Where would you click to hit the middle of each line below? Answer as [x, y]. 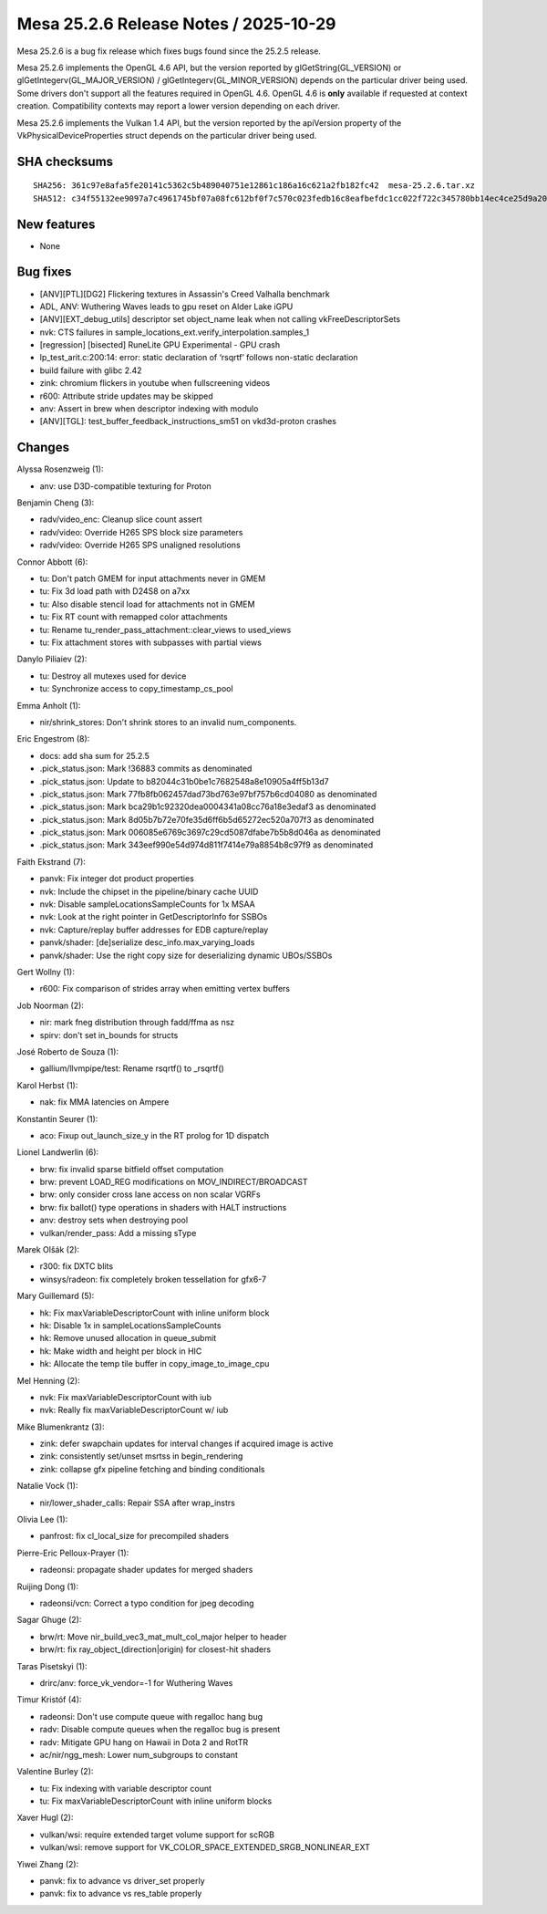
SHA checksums [65, 161]
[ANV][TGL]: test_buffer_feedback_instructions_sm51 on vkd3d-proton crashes [188, 421]
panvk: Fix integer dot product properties [117, 879]
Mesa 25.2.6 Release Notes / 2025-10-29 [176, 24]
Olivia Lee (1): [42, 1520]
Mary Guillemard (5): [56, 1296]
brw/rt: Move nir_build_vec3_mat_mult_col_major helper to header [163, 1637]
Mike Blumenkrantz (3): [61, 1427]
